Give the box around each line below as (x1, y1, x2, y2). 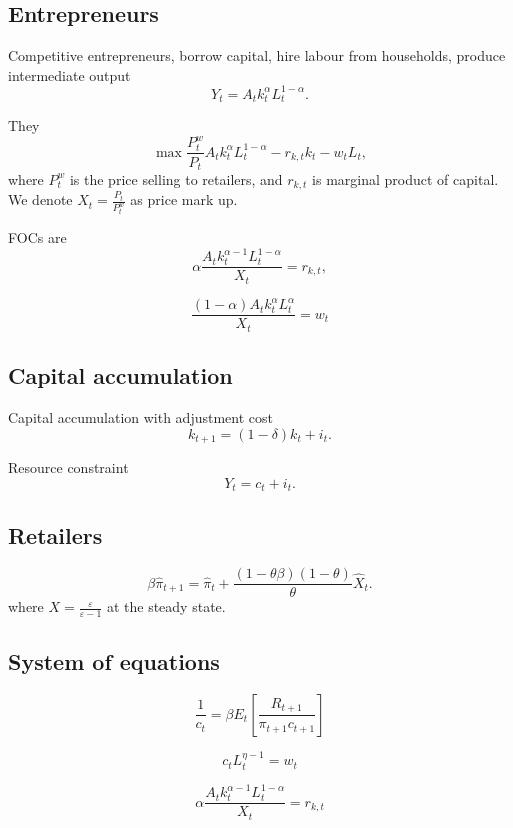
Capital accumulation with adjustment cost (8, 407, 273, 428)
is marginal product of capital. (312, 168, 499, 189)
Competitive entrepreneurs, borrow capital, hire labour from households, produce (8, 45, 506, 66)
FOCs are (8, 227, 67, 248)
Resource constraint (8, 457, 129, 478)
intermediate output (8, 64, 131, 85)
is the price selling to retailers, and (69, 168, 283, 189)
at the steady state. (106, 596, 226, 617)
